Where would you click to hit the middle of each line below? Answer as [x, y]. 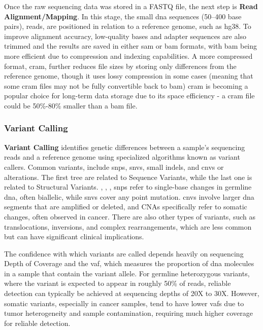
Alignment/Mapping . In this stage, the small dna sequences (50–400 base [123, 16]
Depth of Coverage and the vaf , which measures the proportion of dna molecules [129, 263]
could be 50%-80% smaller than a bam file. [71, 105]
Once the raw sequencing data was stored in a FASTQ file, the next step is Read [131, 6]
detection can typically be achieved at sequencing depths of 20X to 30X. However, [132, 293]
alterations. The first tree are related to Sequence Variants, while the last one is [128, 177]
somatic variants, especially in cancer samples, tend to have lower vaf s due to [124, 303]
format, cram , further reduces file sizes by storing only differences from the [120, 66]
